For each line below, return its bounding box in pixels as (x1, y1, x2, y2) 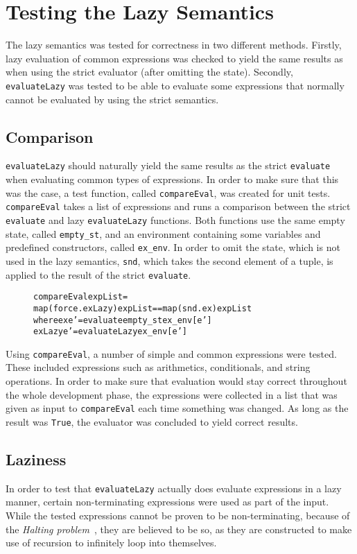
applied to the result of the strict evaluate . (6, 267, 191, 282)
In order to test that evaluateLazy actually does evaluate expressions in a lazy (6, 481, 342, 495)
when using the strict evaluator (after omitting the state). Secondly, (6, 64, 293, 79)
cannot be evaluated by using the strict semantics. (6, 92, 219, 106)
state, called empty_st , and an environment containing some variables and (6, 226, 321, 241)
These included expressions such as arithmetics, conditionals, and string (6, 360, 311, 374)
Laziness (6, 448, 67, 469)
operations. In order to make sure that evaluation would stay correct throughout (6, 374, 347, 388)
